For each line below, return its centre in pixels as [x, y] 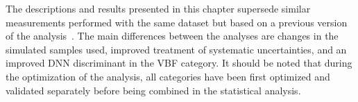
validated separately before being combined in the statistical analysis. [153, 90]
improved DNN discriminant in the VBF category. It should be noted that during [179, 63]
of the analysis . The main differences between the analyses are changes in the [172, 36]
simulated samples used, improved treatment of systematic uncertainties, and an [176, 49]
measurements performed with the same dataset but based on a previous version [177, 22]
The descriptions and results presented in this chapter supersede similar [158, 8]
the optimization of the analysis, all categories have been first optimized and [168, 76]
